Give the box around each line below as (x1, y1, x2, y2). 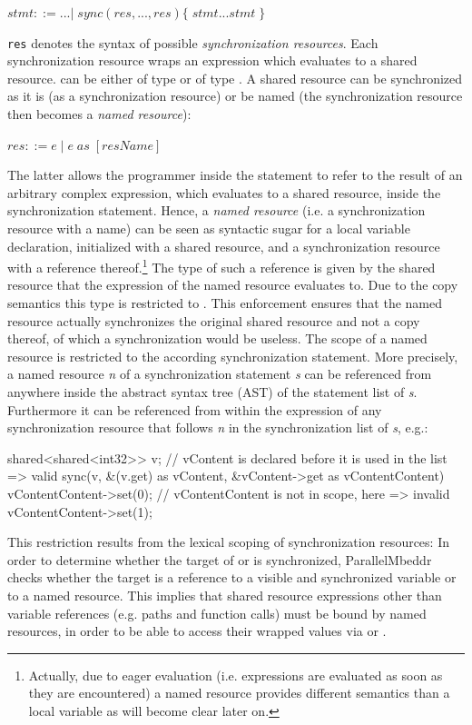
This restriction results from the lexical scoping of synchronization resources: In (7, 532, 449, 551)
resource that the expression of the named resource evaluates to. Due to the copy (7, 275, 458, 294)
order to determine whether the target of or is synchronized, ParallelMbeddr (7, 550, 432, 569)
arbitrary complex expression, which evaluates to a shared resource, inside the (7, 183, 441, 202)
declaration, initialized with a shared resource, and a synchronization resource (7, 236, 440, 255)
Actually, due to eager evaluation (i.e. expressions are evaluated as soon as (28, 665, 443, 684)
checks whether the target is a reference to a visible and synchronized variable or (7, 568, 457, 587)
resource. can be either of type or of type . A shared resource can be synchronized (7, 68, 463, 87)
